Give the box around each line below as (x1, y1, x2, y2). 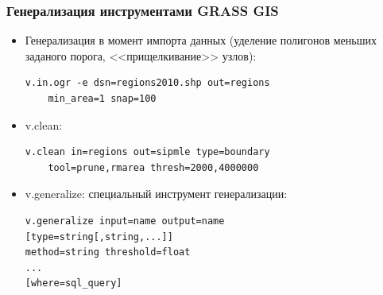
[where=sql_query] (25, 278, 122, 289)
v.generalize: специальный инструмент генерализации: (25, 185, 288, 202)
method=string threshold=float (25, 246, 191, 258)
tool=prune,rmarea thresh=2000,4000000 (48, 161, 259, 173)
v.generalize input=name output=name (25, 215, 225, 227)
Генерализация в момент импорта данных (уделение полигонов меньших (25, 32, 377, 49)
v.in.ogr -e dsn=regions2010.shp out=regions (25, 77, 270, 89)
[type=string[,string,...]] (25, 231, 173, 243)
